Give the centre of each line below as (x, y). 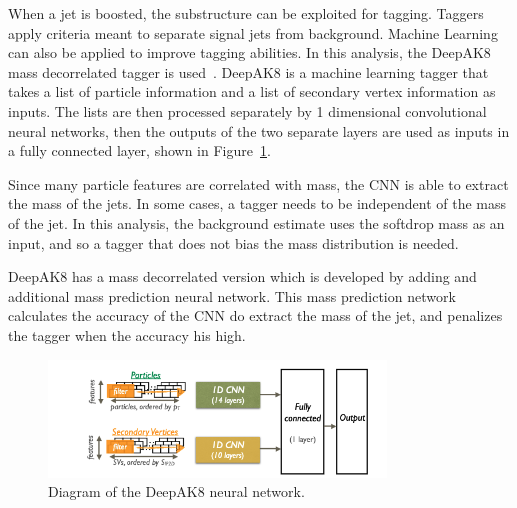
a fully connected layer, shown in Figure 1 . (139, 150)
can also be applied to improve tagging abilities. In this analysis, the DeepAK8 (249, 52)
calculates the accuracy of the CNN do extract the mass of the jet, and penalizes (255, 315)
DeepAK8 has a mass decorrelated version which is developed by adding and (242, 276)
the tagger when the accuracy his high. (127, 334)
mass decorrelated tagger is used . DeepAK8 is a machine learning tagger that (248, 71)
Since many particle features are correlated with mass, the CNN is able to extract (258, 183)
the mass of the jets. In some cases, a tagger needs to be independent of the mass (257, 203)
